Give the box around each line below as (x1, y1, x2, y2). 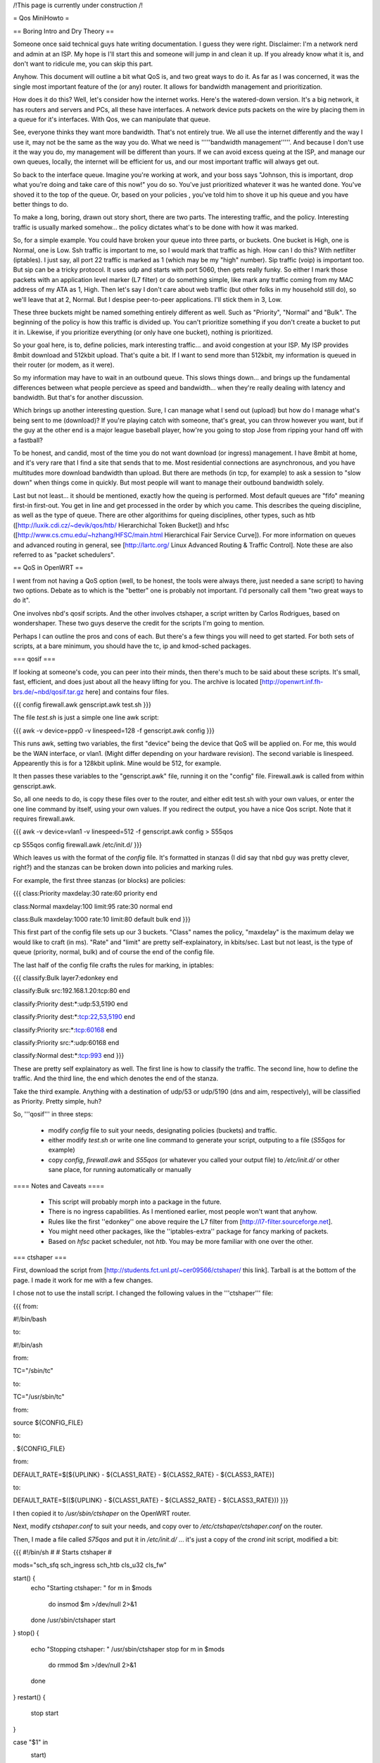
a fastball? (13, 436, 44, 444)
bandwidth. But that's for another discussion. (13, 394, 144, 402)
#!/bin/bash (13, 1314, 47, 1323)
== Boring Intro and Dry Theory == (13, 27, 115, 35)
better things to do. (13, 200, 69, 209)
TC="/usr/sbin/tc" (13, 1393, 65, 1401)
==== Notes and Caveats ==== (13, 1181, 105, 1190)
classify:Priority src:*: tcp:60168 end (13, 1025, 118, 1034)
